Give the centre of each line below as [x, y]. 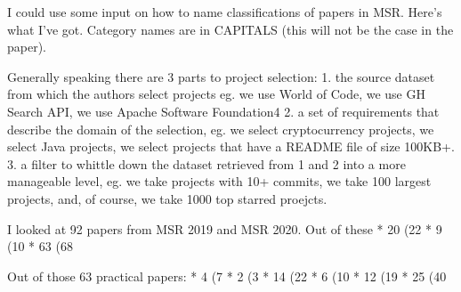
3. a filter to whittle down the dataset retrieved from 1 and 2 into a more [206, 163]
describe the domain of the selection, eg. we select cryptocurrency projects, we [221, 129]
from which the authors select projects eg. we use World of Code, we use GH [216, 94]
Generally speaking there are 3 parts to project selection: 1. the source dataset [221, 76]
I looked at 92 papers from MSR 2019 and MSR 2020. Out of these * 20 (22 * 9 [225, 228]
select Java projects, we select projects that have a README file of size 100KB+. [231, 146]
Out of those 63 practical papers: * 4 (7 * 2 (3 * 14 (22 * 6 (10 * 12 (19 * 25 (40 [227, 276]
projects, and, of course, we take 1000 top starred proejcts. [167, 198]
